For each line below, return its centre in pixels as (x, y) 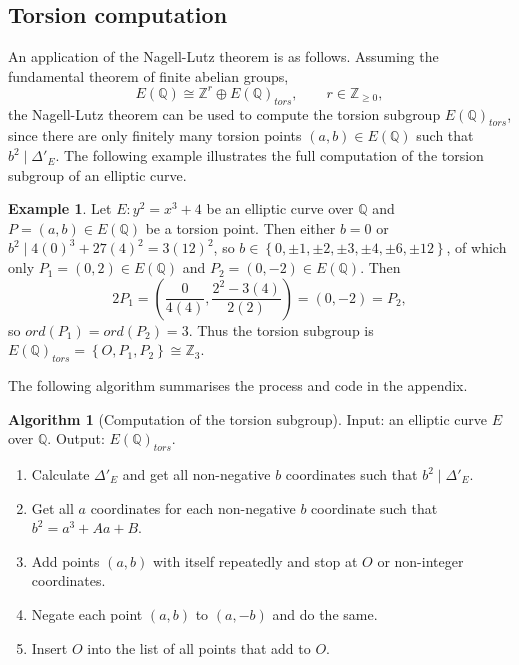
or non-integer (420, 560)
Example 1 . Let (60, 208)
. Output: (76, 438)
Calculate (60, 474)
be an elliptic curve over (280, 208)
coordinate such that (374, 507)
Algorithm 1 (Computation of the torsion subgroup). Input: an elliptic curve (247, 418)
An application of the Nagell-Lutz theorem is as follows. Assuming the (223, 56)
